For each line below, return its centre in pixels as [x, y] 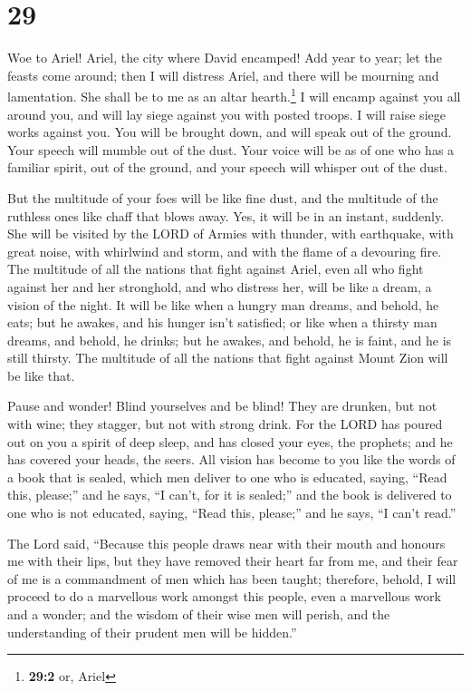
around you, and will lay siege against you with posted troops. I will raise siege [226, 114]
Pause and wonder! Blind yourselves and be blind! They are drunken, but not [222, 406]
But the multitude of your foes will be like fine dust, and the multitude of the [223, 197]
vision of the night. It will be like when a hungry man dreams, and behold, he [223, 304]
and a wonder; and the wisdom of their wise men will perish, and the [199, 614]
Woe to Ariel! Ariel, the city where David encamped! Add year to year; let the [225, 58]
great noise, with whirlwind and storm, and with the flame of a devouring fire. [225, 251]
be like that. [41, 375]
